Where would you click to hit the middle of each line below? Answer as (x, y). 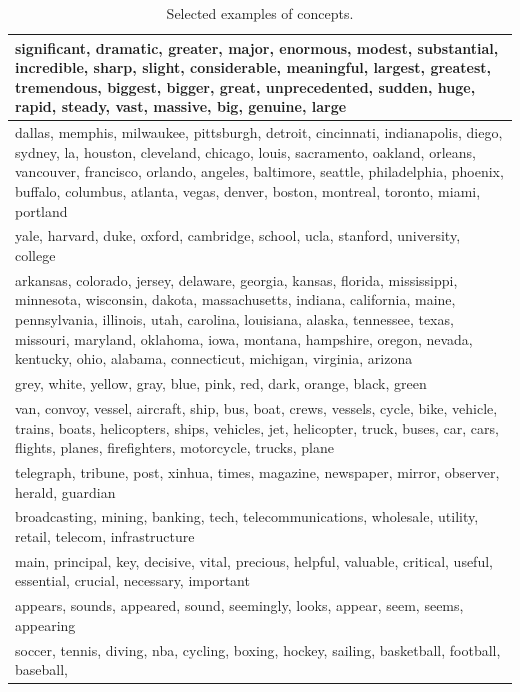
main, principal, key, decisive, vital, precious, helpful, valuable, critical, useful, (254, 560)
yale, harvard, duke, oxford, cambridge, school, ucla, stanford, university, (238, 235)
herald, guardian (65, 491)
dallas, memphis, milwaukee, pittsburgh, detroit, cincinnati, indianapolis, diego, (259, 132)
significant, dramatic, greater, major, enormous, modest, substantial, (257, 47)
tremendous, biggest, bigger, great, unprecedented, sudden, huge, (245, 86)
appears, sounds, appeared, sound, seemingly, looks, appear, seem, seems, (239, 605)
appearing (45, 624)
